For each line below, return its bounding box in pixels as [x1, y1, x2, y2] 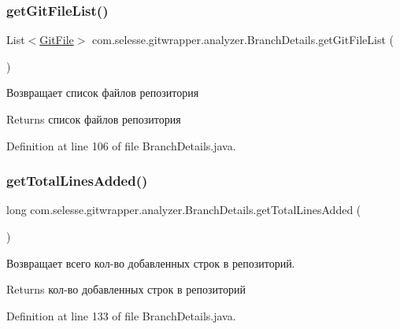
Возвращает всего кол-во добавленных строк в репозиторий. [6, 254, 295, 271]
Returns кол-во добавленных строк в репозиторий [6, 281, 246, 298]
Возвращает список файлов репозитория [6, 84, 199, 101]
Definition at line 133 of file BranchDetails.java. [6, 307, 236, 323]
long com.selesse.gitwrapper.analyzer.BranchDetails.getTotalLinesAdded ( [6, 201, 361, 218]
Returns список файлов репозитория [6, 111, 181, 127]
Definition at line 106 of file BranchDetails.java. [6, 137, 236, 153]
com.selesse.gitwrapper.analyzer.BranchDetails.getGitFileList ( [92, 31, 394, 48]
